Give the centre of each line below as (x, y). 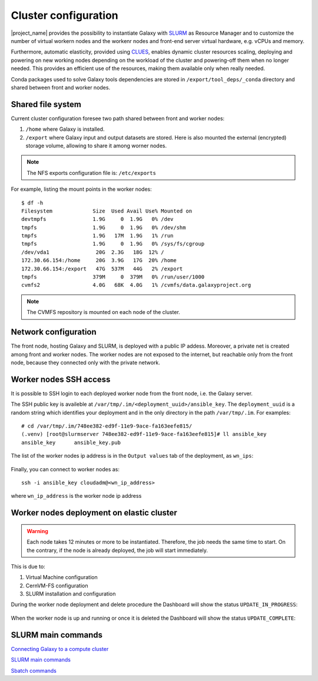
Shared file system (46, 104)
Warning (37, 531)
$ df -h (32, 203)
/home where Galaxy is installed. (65, 129)
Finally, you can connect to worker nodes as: (65, 469)
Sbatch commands (34, 670)
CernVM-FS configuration (57, 586)
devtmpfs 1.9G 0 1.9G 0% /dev (97, 219)
